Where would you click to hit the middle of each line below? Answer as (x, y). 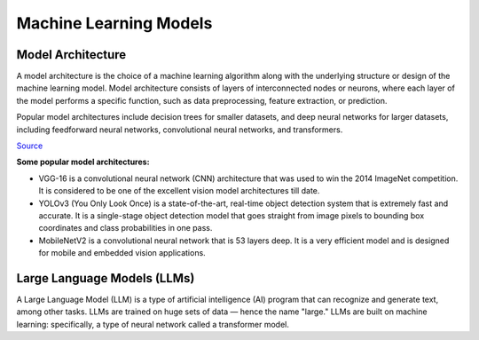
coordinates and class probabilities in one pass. (126, 228)
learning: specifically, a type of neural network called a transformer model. (153, 324)
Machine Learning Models (114, 23)
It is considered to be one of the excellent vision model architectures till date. (179, 191)
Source (30, 146)
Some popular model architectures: (83, 162)
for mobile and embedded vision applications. (122, 253)
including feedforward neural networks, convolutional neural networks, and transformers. (180, 130)
